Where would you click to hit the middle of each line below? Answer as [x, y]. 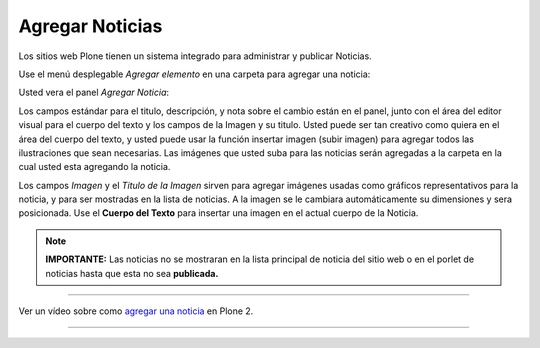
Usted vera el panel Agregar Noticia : [94, 92]
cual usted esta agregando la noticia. [94, 167]
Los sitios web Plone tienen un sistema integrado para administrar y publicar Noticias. [195, 56]
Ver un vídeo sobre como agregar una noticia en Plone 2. [136, 311]
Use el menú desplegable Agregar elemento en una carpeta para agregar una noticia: [194, 74]
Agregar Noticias [90, 26]
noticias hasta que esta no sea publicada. [132, 273]
